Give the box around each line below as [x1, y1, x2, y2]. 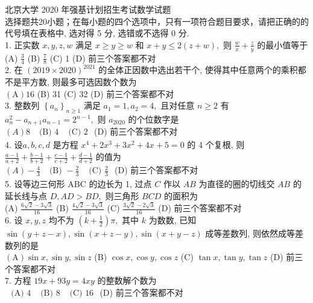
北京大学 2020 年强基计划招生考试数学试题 [5, 3, 171, 15]
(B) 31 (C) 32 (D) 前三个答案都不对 [37, 87, 174, 100]
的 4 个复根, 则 [187, 138, 245, 151]
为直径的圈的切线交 [198, 177, 275, 190]
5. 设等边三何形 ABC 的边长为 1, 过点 [5, 177, 152, 190]
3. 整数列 [5, 99, 40, 112]
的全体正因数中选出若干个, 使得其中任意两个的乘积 [98, 63, 298, 76]
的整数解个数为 [97, 274, 157, 287]
